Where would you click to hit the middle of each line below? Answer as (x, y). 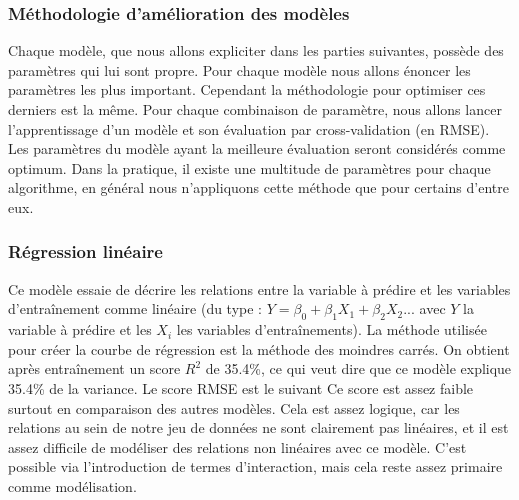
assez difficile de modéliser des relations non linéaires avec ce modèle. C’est (237, 446)
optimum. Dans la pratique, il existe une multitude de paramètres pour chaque (249, 167)
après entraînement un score (94, 368)
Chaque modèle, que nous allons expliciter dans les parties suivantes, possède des (256, 50)
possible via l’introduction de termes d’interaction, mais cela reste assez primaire (255, 466)
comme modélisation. (72, 485)
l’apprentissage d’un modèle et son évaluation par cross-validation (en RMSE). (249, 128)
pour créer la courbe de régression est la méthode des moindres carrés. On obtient (259, 348)
